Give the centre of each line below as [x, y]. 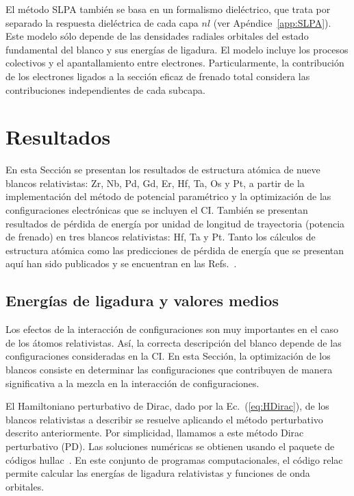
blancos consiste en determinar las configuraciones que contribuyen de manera [169, 370]
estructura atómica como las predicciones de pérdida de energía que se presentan [175, 250]
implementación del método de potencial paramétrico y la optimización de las [168, 196]
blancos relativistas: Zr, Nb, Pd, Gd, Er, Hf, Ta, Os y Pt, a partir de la [155, 183]
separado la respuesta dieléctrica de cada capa [102, 22]
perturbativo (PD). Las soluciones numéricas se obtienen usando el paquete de [170, 446]
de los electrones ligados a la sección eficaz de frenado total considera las [158, 76]
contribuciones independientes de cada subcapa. [105, 89]
